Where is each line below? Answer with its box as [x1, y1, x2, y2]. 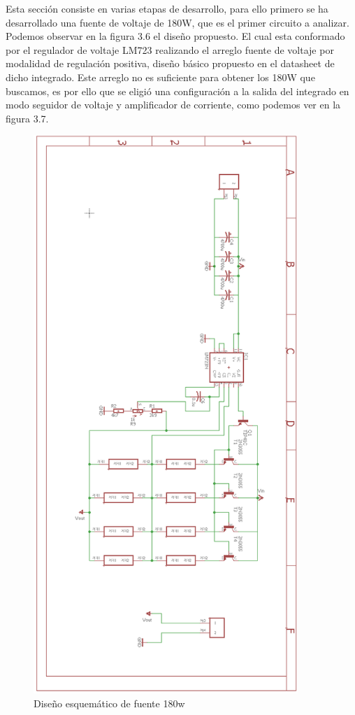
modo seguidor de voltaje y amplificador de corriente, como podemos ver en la [6, 97, 341, 112]
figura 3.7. [6, 111, 49, 125]
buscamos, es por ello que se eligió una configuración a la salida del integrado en [6, 83, 349, 98]
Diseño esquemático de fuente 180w [34, 695, 185, 710]
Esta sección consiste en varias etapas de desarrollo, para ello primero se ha [6, 1, 328, 15]
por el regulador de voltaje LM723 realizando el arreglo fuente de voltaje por [6, 42, 334, 57]
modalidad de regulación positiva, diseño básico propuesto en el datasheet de [6, 56, 335, 71]
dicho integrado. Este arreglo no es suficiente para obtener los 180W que [6, 69, 315, 84]
